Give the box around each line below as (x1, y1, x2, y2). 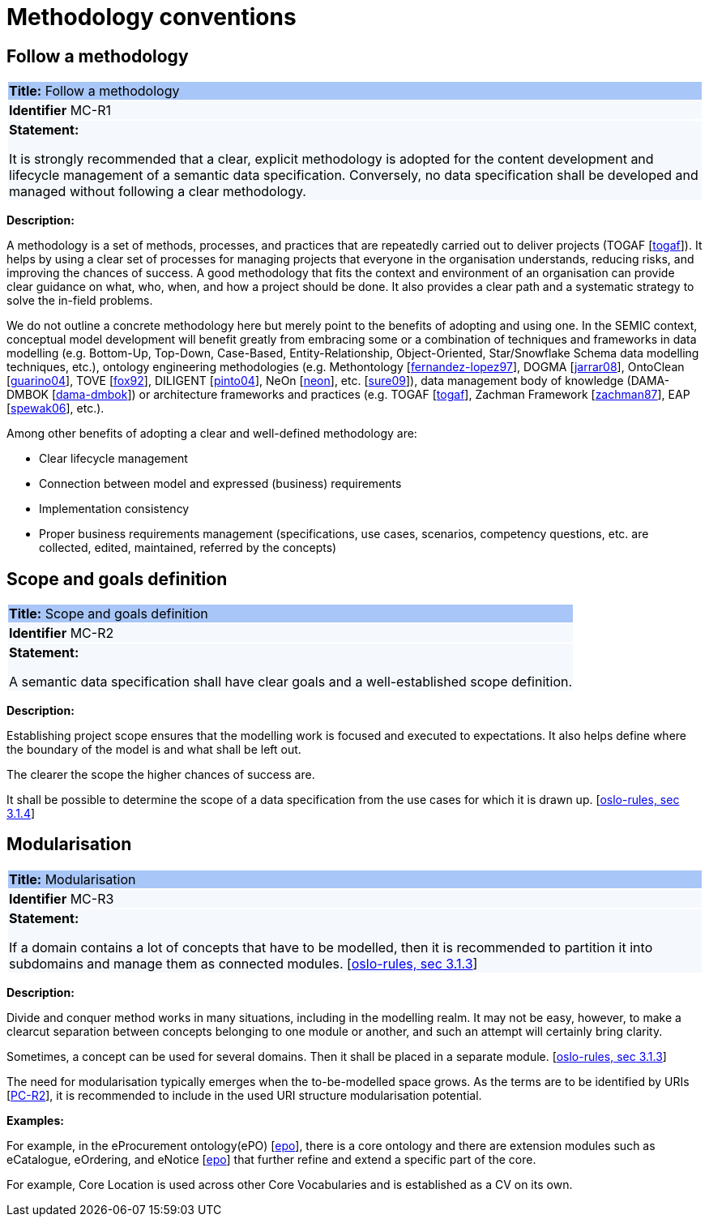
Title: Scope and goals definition (9, 605, 208, 622)
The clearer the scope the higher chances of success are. (6, 768, 315, 782)
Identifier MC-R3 (9, 890, 114, 907)
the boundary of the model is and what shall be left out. (6, 742, 301, 757)
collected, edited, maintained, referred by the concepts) (39, 541, 337, 555)
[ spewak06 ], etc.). (6, 401, 105, 416)
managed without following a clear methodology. (9, 183, 306, 200)
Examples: (6, 1113, 64, 1127)
